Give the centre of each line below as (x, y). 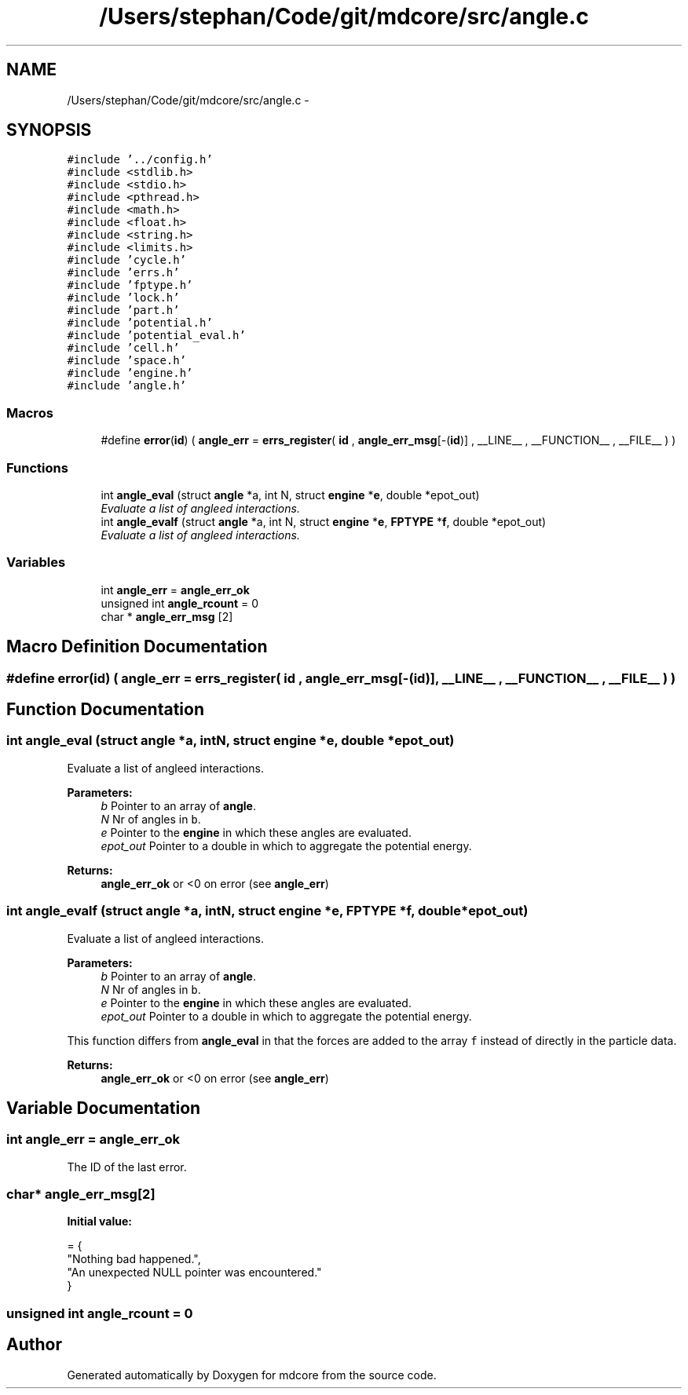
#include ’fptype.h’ (130, 285)
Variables (36, 562)
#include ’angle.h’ (127, 386)
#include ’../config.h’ (140, 160)
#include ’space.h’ (127, 361)
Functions (37, 467)
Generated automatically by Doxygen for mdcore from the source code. (252, 1375)
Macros (30, 413)
